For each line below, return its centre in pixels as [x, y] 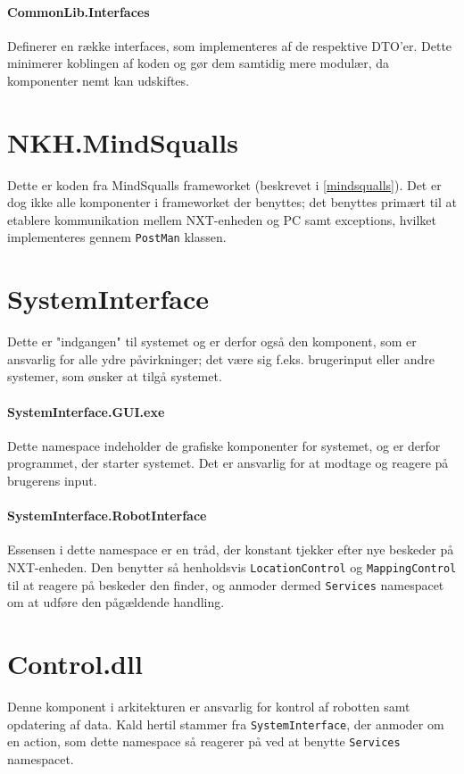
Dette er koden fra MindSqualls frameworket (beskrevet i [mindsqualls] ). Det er [224, 184]
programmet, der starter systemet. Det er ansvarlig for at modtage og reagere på [228, 463]
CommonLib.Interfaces [79, 11]
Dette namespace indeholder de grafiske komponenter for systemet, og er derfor [224, 445]
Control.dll [75, 664]
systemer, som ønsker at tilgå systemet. [115, 376]
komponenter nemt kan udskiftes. [98, 80]
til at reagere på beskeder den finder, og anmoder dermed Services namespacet [226, 584]
